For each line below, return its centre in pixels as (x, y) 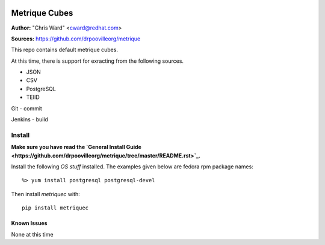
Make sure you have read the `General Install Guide (76, 147)
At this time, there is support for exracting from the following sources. (97, 61)
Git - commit (26, 108)
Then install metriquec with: (46, 194)
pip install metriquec (55, 208)
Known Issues (29, 223)
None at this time (32, 234)
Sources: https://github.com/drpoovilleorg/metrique (76, 39)
